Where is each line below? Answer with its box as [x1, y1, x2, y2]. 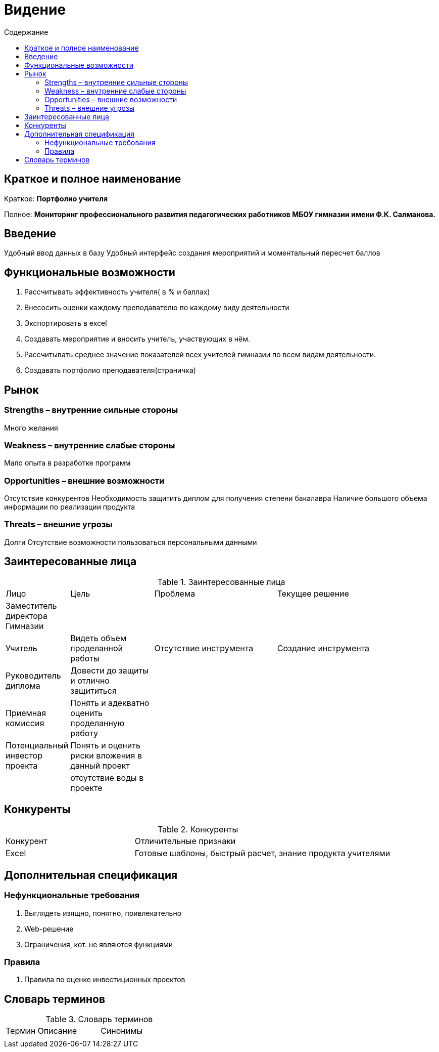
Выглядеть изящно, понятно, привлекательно [24, 908, 182, 917]
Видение [4, 1, 66, 18]
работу [70, 728, 98, 738]
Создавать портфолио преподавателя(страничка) [24, 366, 196, 375]
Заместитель [6, 600, 57, 611]
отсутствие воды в [70, 772, 144, 783]
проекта [6, 760, 38, 771]
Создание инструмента [277, 643, 370, 653]
